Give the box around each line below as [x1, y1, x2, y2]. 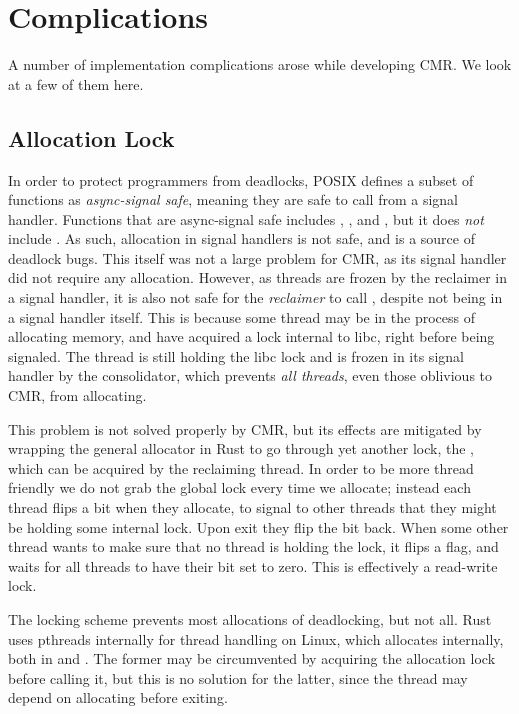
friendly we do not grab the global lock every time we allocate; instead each [8, 477, 471, 498]
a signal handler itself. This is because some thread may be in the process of [8, 306, 475, 327]
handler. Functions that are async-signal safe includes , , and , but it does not [8, 208, 484, 229]
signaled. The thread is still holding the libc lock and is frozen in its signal [8, 345, 464, 366]
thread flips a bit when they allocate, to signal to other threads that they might [8, 497, 497, 518]
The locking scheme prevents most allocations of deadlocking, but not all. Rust [8, 608, 492, 629]
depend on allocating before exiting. [8, 687, 228, 708]
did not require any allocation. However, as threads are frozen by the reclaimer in [8, 267, 508, 288]
